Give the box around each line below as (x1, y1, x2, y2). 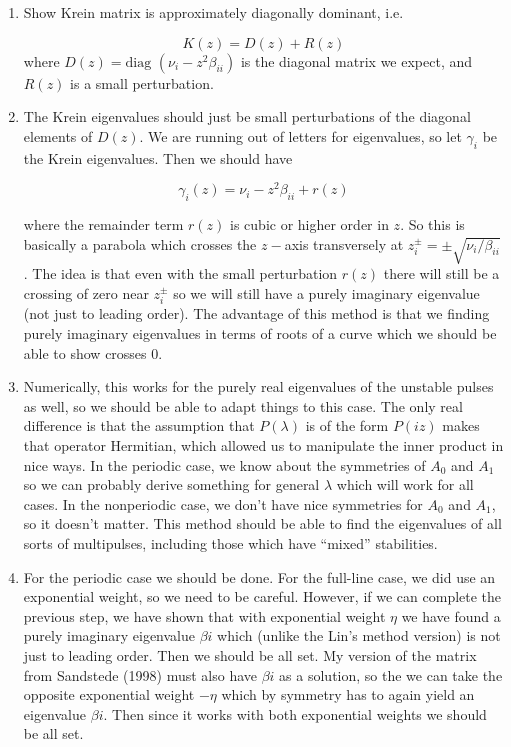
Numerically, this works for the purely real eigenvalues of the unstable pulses (23, 376, 494, 397)
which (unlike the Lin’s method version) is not (217, 625, 501, 646)
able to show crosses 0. (23, 342, 163, 363)
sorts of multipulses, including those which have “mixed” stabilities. (23, 532, 438, 553)
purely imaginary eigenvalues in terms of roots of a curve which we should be (23, 323, 497, 344)
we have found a (401, 605, 501, 626)
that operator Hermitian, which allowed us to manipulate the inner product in (23, 434, 504, 455)
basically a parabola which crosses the (23, 233, 257, 254)
